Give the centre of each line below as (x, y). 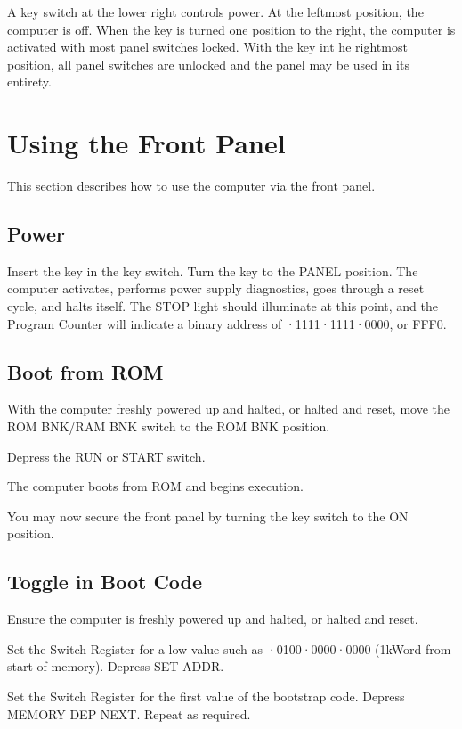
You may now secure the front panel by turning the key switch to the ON (208, 516)
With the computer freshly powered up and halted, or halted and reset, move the (228, 409)
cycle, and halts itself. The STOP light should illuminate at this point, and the (223, 306)
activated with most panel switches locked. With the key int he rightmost (207, 47)
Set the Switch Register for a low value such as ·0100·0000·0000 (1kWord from (229, 648)
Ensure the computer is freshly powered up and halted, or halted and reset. (213, 619)
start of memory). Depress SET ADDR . (116, 666)
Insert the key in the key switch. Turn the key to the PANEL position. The (213, 270)
